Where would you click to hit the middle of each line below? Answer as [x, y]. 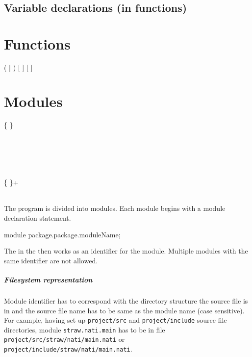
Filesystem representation [48, 279]
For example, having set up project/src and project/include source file [115, 320]
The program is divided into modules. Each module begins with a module [115, 208]
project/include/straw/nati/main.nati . [68, 349]
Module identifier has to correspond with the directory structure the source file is [126, 300]
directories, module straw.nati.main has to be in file [85, 329]
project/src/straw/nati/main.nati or [64, 339]
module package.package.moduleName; [62, 234]
